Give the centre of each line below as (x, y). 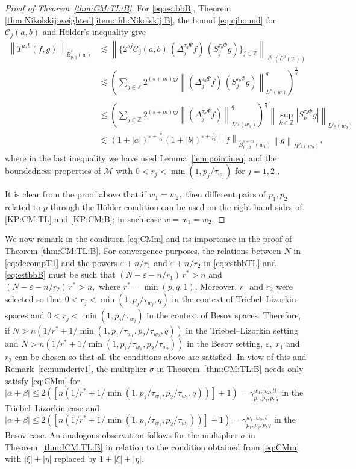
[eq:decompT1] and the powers (61, 262)
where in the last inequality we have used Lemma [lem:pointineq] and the (141, 157)
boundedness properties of (53, 171)
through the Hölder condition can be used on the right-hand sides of (176, 207)
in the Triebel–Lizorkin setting (242, 330)
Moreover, (219, 286)
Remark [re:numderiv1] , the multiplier (76, 368)
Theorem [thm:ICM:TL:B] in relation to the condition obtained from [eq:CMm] (152, 446)
